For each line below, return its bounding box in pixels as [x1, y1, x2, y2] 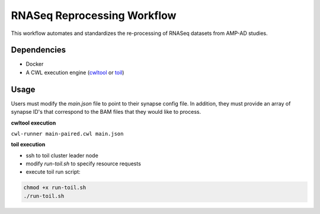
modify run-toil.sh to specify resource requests [25, 160, 142, 167]
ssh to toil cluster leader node [25, 152, 99, 159]
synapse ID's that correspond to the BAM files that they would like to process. [11, 108, 201, 116]
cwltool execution [11, 119, 56, 126]
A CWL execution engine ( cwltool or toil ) [25, 69, 124, 76]
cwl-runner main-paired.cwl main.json [11, 130, 124, 137]
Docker [25, 60, 44, 68]
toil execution [11, 141, 46, 148]
